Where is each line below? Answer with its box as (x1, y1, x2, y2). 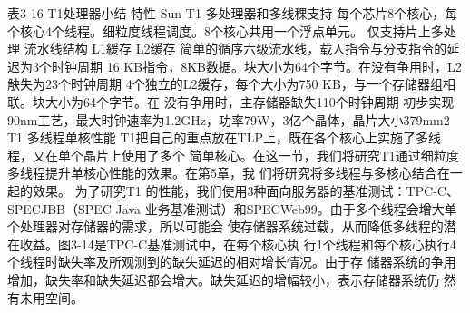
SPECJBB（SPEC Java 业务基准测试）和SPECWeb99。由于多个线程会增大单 (7, 199, 457, 218)
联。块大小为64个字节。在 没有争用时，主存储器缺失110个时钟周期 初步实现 (7, 92, 455, 111)
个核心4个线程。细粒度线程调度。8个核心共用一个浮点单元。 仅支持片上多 (7, 21, 444, 40)
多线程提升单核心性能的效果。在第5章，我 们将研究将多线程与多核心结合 (7, 163, 437, 182)
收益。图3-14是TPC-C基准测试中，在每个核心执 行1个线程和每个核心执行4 (19, 234, 456, 253)
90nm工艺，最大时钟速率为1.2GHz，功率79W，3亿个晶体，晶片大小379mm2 (7, 110, 450, 129)
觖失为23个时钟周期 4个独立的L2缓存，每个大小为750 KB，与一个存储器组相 (7, 74, 455, 93)
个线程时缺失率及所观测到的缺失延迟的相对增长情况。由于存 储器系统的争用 (7, 252, 456, 271)
